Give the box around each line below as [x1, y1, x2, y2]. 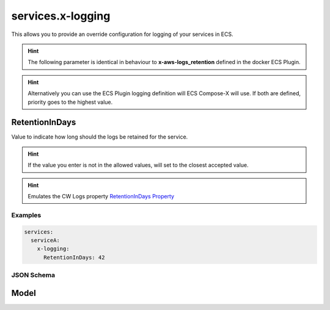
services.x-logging [11, 9, 111, 23]
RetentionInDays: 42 [43, 254, 105, 261]
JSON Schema [11, 271, 55, 279]
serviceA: [31, 237, 61, 243]
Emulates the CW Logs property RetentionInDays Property [28, 192, 174, 200]
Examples [11, 211, 42, 219]
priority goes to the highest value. [28, 98, 113, 106]
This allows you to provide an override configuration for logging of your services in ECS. [11, 31, 233, 38]
